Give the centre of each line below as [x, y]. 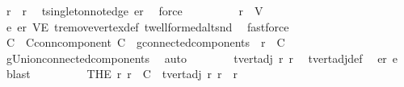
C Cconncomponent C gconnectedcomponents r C [145, 42]
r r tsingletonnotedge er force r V [135, 10]
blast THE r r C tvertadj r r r [122, 74]
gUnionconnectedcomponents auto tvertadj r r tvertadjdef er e [202, 58]
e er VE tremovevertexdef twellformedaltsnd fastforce [147, 26]
